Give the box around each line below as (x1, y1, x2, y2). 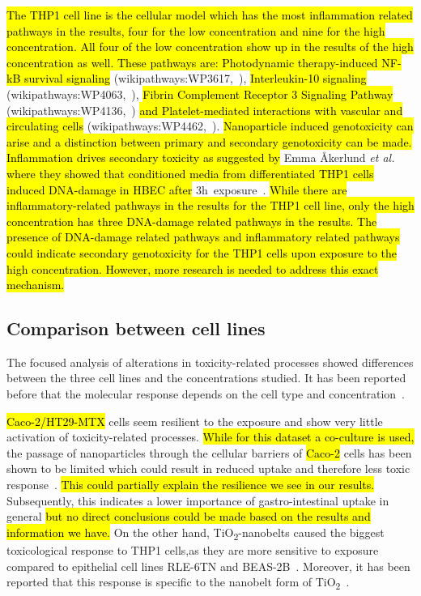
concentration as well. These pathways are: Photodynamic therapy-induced (6, 53, 378, 70)
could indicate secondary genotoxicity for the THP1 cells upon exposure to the (6, 244, 397, 261)
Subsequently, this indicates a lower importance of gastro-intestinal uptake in (6, 492, 389, 509)
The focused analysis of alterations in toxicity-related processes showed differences (6, 353, 414, 370)
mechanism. (6, 276, 65, 293)
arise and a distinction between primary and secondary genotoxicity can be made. (6, 133, 412, 150)
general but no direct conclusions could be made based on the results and (6, 508, 371, 525)
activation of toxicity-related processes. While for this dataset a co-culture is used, (6, 428, 415, 445)
